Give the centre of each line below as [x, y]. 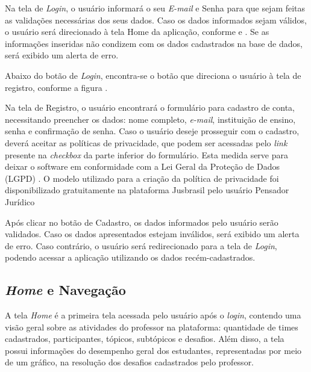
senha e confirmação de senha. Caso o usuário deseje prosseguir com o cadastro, [152, 131]
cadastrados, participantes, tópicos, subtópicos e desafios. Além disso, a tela [145, 339]
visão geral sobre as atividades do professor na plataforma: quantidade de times [152, 327]
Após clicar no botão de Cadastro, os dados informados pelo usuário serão [142, 222]
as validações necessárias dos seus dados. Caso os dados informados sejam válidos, [156, 20]
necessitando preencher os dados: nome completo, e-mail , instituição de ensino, [150, 119]
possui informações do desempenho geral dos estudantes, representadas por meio [153, 350]
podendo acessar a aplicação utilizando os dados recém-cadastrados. [130, 257]
